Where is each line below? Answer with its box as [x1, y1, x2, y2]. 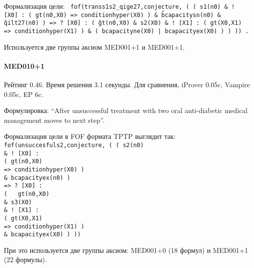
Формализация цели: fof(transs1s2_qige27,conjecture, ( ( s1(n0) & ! [4, 1, 235, 11]
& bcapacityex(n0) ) [4, 174, 71, 181]
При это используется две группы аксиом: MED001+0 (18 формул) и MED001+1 [4, 245, 248, 255]
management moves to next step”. [4, 115, 105, 125]
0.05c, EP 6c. [4, 89, 43, 99]
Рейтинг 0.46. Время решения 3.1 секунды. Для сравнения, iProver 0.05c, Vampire [4, 79, 250, 90]
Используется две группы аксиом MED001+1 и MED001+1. [4, 41, 185, 52]
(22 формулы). [4, 254, 47, 265]
